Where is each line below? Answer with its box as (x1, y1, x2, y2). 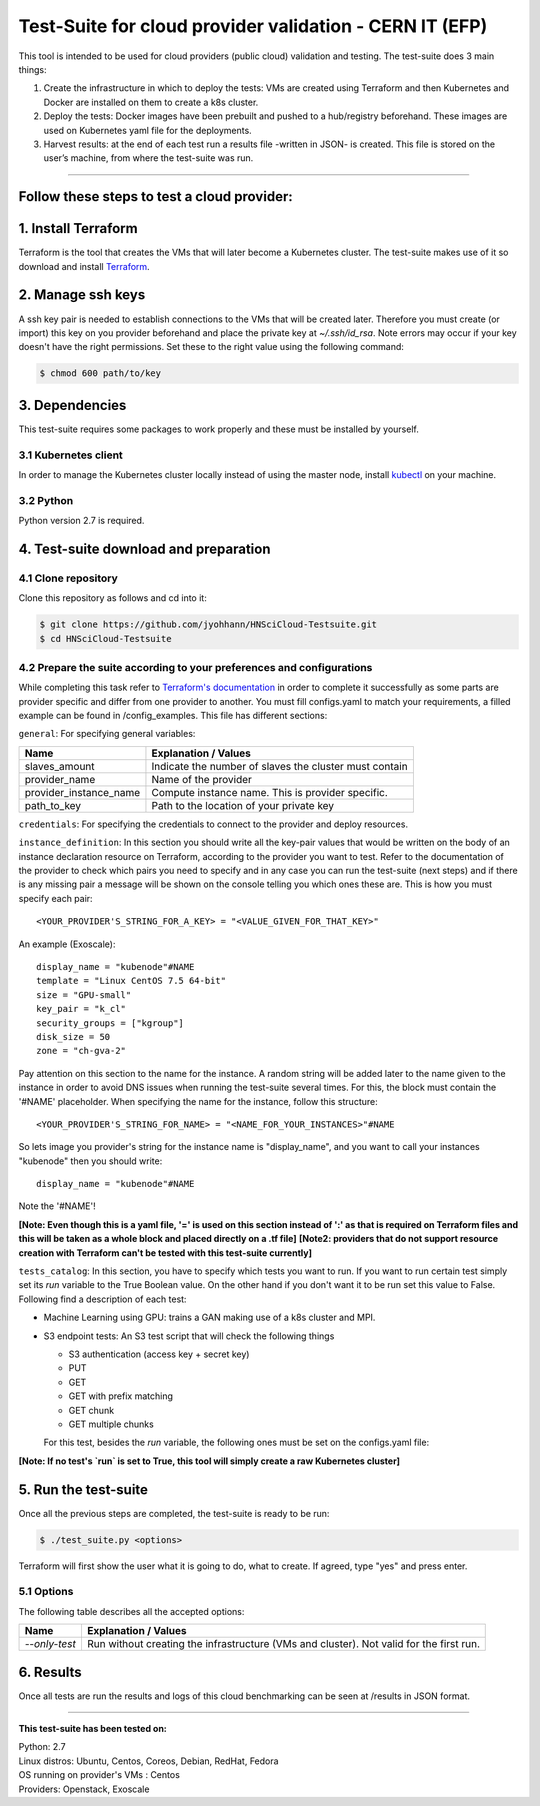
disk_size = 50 (36, 1031, 111, 1042)
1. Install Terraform (18, 220, 139, 237)
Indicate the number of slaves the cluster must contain (151, 759, 409, 773)
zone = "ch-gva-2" (36, 1045, 127, 1057)
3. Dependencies (18, 396, 127, 414)
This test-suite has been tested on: (18, 1723, 167, 1735)
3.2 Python (18, 493, 74, 507)
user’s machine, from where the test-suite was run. (43, 152, 254, 164)
